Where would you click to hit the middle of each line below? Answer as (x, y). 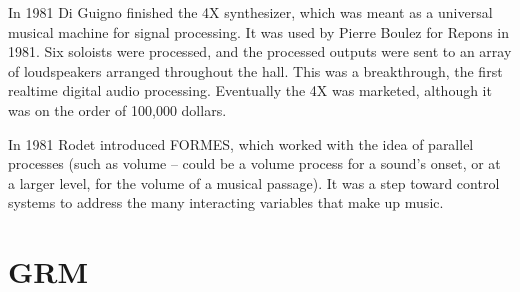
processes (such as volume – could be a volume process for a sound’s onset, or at (254, 163)
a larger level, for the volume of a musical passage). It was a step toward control (254, 182)
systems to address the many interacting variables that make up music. (226, 202)
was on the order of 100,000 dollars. (117, 109)
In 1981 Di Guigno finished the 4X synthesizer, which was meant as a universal (250, 12)
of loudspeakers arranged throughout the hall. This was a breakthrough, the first (255, 70)
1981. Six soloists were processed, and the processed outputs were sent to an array (260, 51)
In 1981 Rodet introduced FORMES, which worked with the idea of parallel (241, 143)
